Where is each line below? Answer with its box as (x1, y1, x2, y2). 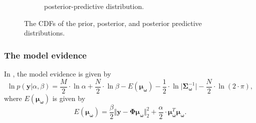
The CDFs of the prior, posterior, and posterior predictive (24, 17, 202, 28)
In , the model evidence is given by (4, 68, 111, 78)
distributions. (24, 27, 65, 38)
